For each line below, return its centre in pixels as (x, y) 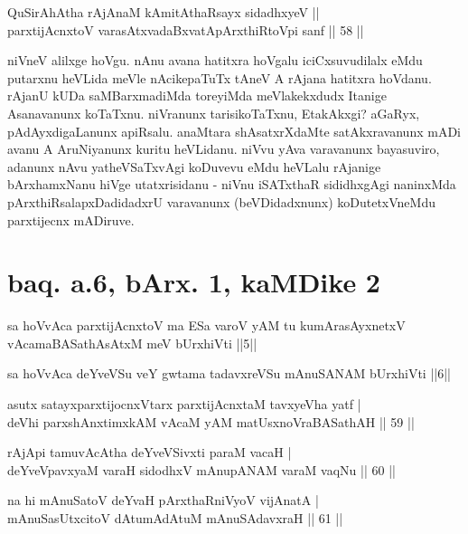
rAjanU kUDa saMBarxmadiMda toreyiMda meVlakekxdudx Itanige (197, 95)
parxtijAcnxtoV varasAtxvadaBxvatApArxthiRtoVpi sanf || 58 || (186, 29)
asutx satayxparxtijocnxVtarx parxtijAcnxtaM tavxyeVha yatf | (184, 404)
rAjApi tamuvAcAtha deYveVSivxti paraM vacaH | (150, 452)
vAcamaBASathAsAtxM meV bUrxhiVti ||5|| (132, 343)
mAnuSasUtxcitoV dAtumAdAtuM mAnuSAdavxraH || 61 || (175, 518)
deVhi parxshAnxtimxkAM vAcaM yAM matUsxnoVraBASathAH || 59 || (211, 421)
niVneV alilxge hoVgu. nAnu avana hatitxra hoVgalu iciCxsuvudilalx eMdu (215, 60)
